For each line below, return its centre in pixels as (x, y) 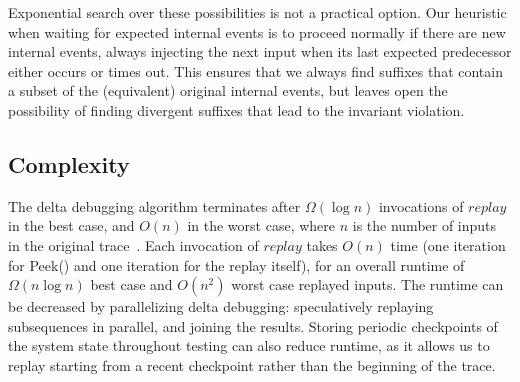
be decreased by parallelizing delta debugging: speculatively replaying (221, 306)
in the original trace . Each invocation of (133, 244)
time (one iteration (448, 244)
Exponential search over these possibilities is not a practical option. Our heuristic (257, 12)
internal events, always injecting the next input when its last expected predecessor (260, 51)
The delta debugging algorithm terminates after (154, 205)
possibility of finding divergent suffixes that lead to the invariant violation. (236, 109)
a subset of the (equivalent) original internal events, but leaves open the (228, 90)
